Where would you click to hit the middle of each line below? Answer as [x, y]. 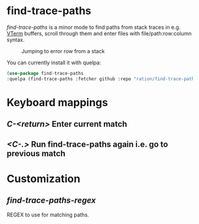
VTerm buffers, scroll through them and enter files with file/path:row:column [99, 33]
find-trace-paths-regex [51, 201]
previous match [36, 154]
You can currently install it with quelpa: [54, 62]
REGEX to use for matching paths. [48, 215]
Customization [43, 179]
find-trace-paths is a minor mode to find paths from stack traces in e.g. [94, 27]
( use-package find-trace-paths [45, 73]
